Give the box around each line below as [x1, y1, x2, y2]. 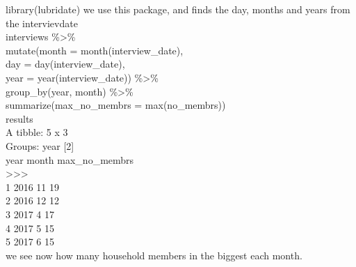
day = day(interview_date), [6, 56, 125, 71]
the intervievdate [6, 15, 78, 30]
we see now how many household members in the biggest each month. [6, 247, 302, 262]
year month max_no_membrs [6, 152, 134, 167]
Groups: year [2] [6, 138, 74, 153]
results [6, 111, 33, 125]
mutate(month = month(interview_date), [6, 43, 184, 57]
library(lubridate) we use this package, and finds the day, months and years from [6, 2, 350, 16]
